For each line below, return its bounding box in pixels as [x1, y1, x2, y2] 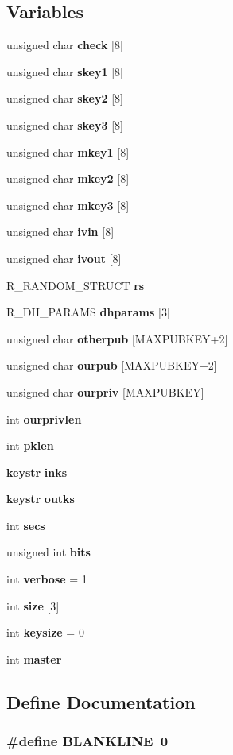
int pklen [6, 437, 54, 454]
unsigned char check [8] [6, 37, 123, 53]
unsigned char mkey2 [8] [6, 170, 130, 187]
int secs [6, 517, 45, 533]
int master [6, 650, 62, 667]
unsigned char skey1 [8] [6, 63, 123, 79]
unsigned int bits [6, 544, 91, 560]
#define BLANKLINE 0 [6, 731, 169, 751]
